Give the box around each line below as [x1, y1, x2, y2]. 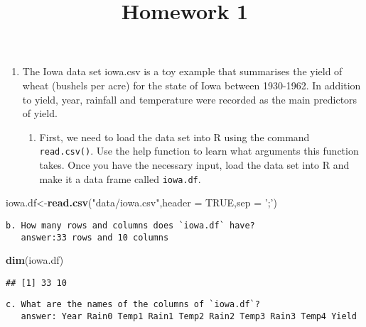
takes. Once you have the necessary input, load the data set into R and [39, 157, 350, 172]
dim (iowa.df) [6, 253, 64, 267]
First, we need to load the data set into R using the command [39, 129, 310, 144]
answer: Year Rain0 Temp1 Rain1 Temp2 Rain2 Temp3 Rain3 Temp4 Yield [21, 311, 357, 322]
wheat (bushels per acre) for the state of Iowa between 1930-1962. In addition [22, 77, 361, 92]
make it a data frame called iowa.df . [39, 171, 201, 186]
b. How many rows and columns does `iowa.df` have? [6, 220, 255, 231]
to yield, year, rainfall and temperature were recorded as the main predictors [22, 92, 357, 106]
